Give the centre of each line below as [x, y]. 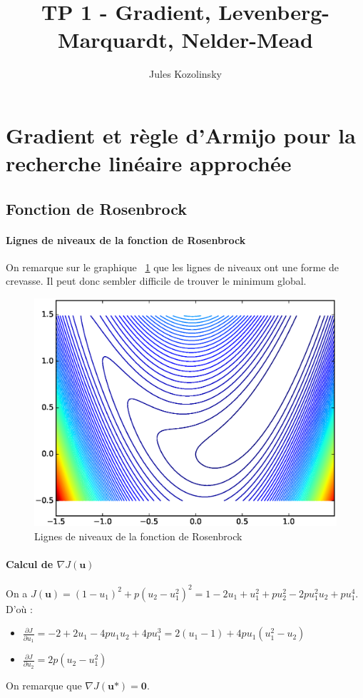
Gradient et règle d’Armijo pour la [181, 135]
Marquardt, [116, 40]
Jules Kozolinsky [185, 74]
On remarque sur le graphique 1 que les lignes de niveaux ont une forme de [173, 267]
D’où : [19, 608]
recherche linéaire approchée [149, 163]
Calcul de [30, 564]
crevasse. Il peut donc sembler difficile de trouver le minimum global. [156, 281]
